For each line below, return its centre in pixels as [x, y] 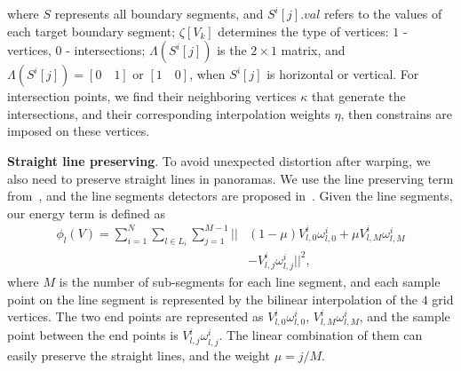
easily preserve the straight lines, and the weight [139, 355]
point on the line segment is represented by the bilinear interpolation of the [213, 299]
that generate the [358, 96]
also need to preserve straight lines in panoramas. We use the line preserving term [230, 178]
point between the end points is [93, 335]
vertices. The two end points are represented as [135, 316]
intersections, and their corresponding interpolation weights [169, 113]
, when [207, 74]
